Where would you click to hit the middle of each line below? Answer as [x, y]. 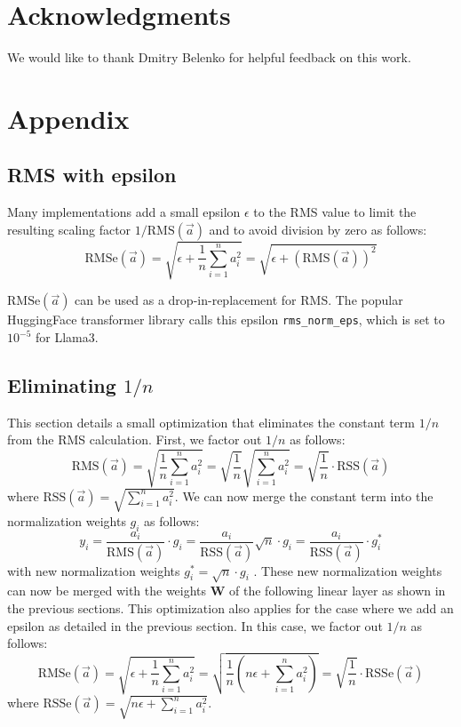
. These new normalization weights [348, 570]
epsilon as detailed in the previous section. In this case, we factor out [195, 625]
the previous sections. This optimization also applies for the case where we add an [230, 607]
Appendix [68, 118]
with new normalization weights [94, 570]
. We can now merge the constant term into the [304, 495]
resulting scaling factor [69, 229]
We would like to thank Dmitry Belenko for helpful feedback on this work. [209, 57]
